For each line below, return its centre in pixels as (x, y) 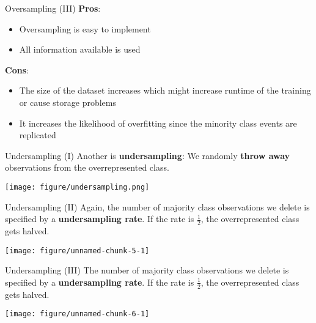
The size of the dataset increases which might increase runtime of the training (165, 90)
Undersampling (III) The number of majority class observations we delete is (147, 270)
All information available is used (80, 49)
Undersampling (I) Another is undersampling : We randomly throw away (148, 155)
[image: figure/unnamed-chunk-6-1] (77, 314)
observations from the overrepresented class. (87, 167)
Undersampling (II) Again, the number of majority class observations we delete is (157, 206)
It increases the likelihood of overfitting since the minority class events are (158, 123)
